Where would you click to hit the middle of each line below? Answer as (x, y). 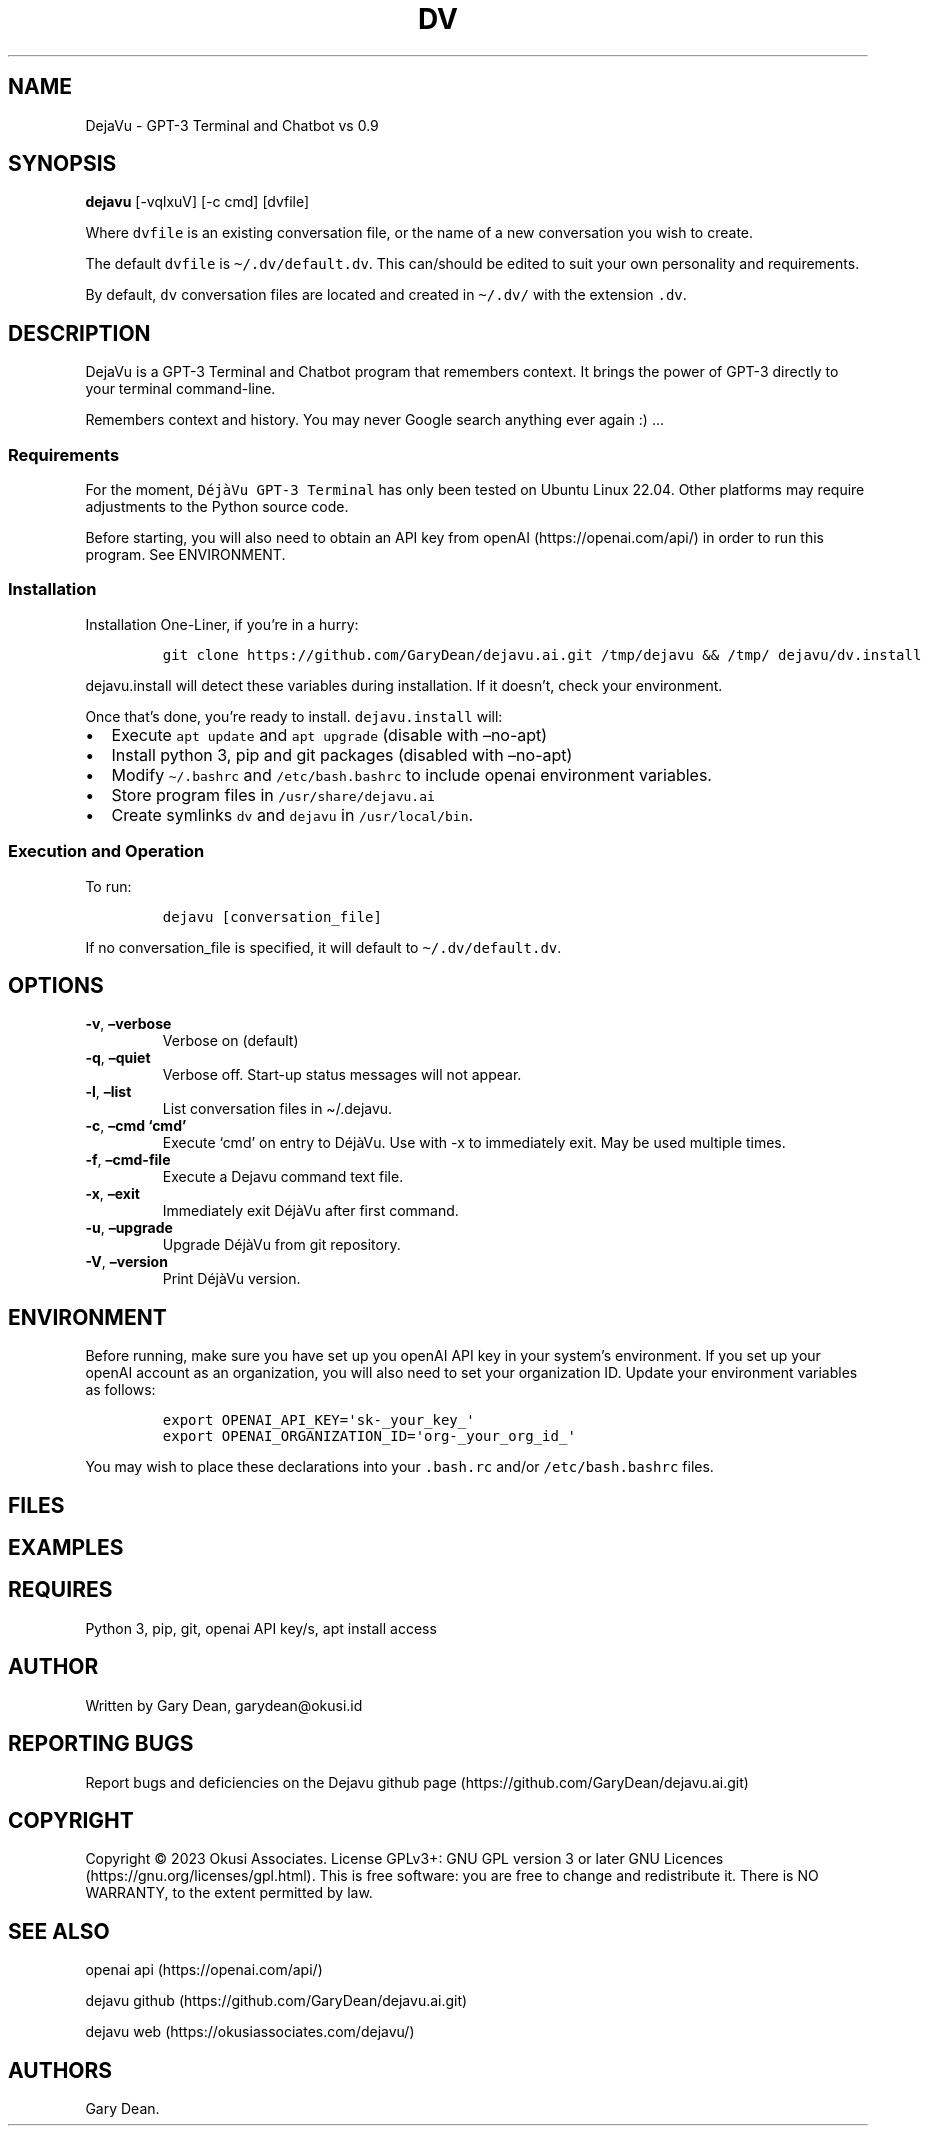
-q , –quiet (118, 1058)
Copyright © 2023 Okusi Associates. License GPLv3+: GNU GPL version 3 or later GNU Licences (404, 1859)
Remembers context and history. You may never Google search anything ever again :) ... (375, 420)
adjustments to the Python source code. (217, 507)
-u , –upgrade (129, 1228)
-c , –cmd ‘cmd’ (136, 1126)
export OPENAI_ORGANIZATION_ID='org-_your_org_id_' (369, 1436)
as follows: (120, 1390)
